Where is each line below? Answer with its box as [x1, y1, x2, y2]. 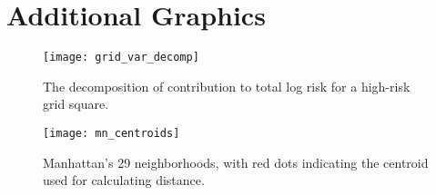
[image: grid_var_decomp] [43, 51, 199, 64]
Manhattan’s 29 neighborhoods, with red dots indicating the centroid [43, 152, 429, 171]
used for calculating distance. [43, 171, 205, 190]
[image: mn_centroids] [43, 126, 180, 140]
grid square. [43, 94, 109, 113]
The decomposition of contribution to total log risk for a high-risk [43, 76, 411, 95]
